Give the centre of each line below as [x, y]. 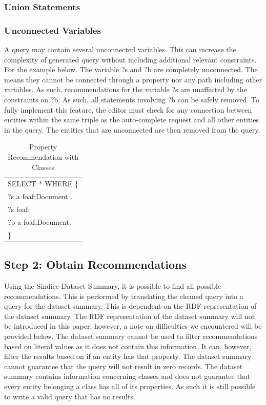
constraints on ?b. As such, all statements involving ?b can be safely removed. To [132, 100]
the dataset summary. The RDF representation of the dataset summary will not [130, 316]
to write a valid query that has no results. [70, 396]
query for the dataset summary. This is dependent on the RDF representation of [130, 306]
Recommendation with [43, 157]
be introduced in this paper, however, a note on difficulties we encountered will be [133, 326]
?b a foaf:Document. [39, 221]
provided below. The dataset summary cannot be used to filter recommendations [131, 336]
